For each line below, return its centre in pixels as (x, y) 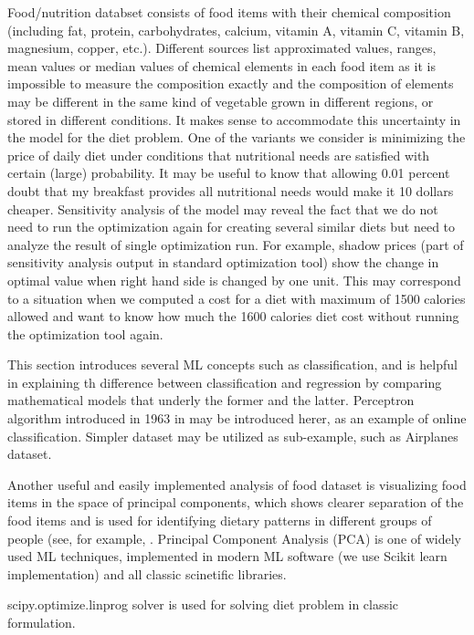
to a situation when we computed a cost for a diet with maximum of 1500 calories (237, 298)
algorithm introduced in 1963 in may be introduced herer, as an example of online (237, 418)
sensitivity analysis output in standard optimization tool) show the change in (223, 262)
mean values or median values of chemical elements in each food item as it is (221, 65)
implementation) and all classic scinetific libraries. (147, 573)
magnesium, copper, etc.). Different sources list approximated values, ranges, (222, 48)
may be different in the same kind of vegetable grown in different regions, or (221, 101)
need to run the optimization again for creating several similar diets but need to (232, 227)
